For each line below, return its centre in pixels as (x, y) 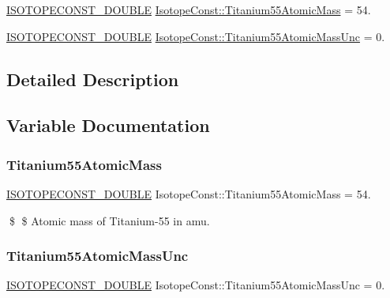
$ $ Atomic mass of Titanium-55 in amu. (109, 220)
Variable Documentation (108, 125)
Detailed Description (93, 79)
